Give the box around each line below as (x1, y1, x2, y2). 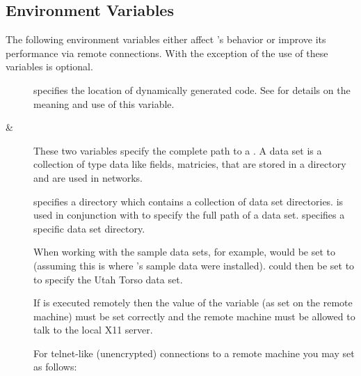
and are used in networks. (33, 170, 143, 185)
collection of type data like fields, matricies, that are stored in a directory (33, 157, 346, 171)
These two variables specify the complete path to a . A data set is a (33, 143, 322, 157)
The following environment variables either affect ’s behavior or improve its (6, 32, 326, 47)
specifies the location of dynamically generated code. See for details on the (33, 82, 351, 97)
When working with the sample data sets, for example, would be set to (33, 244, 335, 259)
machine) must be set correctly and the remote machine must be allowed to (33, 308, 355, 323)
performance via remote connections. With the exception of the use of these (6, 45, 328, 60)
